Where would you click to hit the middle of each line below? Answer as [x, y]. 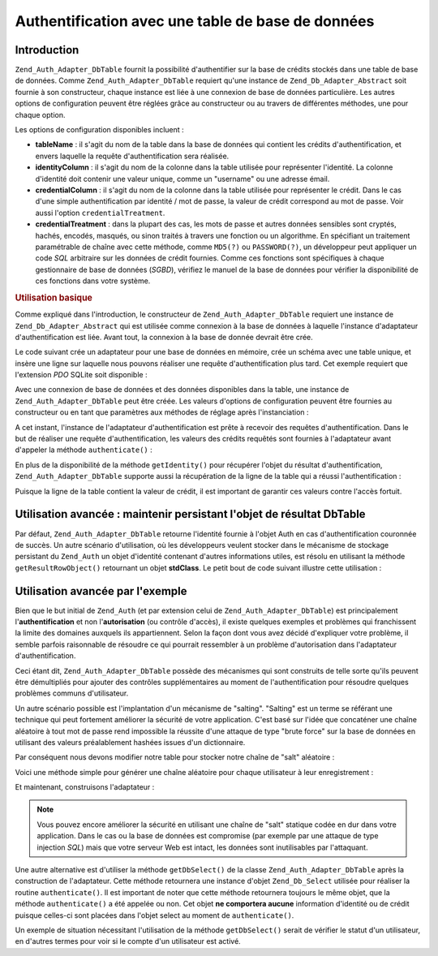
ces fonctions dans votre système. [93, 281]
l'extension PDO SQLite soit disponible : [81, 375]
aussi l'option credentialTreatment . [100, 213]
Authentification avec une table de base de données [195, 21]
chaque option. [40, 114]
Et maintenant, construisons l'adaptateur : [85, 787]
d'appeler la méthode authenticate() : [84, 450]
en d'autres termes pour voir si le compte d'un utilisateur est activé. [128, 941]
